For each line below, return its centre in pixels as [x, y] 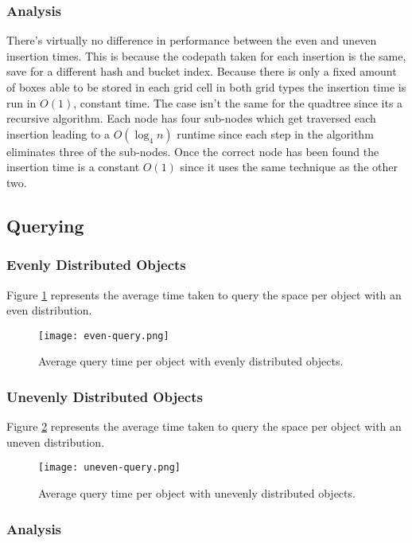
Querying [45, 225]
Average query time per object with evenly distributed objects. [191, 361]
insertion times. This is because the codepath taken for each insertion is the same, [206, 55]
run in [21, 102]
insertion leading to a [58, 133]
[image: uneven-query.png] [109, 468]
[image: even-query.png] [104, 336]
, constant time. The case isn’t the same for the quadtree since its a [238, 102]
